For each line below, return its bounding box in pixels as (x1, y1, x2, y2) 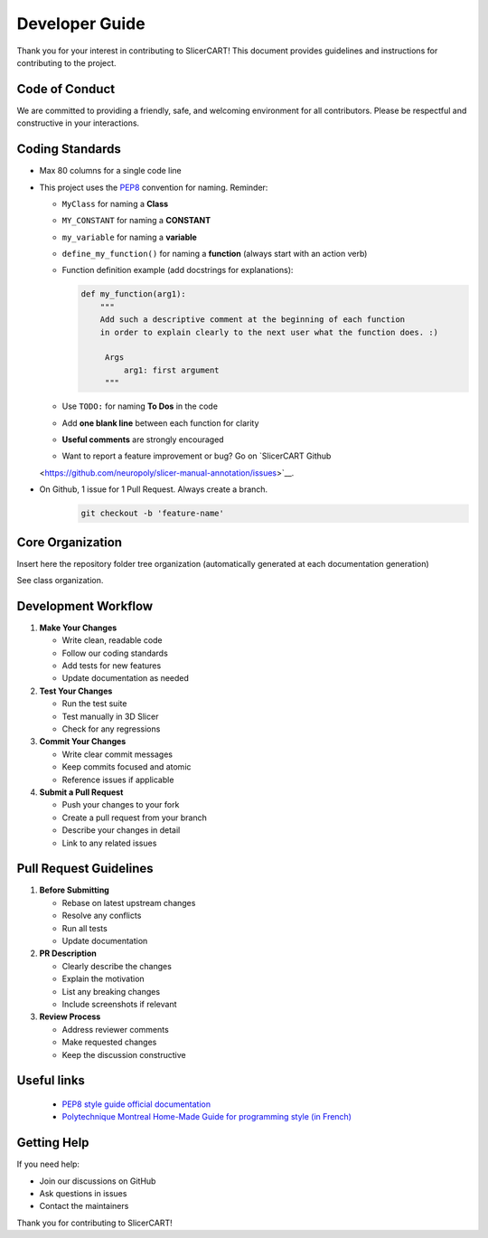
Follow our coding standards (61, 647, 169, 658)
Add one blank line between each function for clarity (61, 417, 259, 429)
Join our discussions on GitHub (39, 1176, 156, 1186)
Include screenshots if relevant (61, 998, 177, 1009)
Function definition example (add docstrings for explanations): (61, 265, 294, 276)
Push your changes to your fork (61, 799, 180, 810)
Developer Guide (16, 14, 145, 33)
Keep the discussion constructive (61, 1049, 186, 1060)
